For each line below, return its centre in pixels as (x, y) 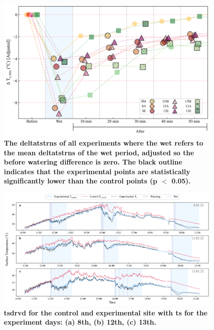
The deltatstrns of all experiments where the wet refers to (104, 143)
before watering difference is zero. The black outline (93, 162)
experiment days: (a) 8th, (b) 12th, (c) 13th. (80, 322)
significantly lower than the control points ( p (81, 181)
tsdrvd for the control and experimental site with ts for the (106, 312)
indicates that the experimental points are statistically (97, 171)
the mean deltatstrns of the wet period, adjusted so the (99, 152)
